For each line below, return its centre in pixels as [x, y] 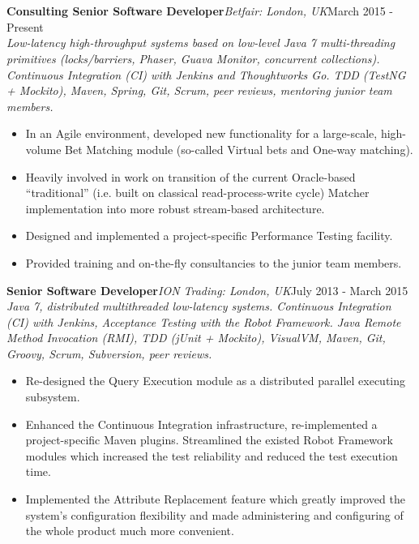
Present [25, 26]
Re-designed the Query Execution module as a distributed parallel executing [215, 381]
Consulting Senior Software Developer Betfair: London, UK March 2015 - [200, 11]
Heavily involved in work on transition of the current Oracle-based [190, 176]
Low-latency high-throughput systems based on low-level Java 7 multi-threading [201, 43]
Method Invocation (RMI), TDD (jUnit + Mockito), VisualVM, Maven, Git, [196, 338]
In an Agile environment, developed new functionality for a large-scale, [201, 133]
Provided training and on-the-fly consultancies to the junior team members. [214, 262]
